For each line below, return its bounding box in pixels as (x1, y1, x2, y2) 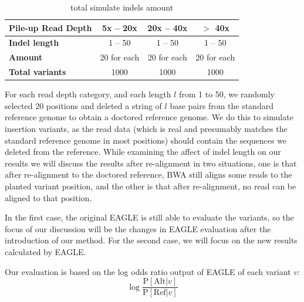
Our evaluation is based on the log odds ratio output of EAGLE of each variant (5, 265, 291, 277)
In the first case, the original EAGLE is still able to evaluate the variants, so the (5, 211, 294, 223)
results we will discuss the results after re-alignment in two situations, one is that (5, 157, 297, 169)
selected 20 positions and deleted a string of (5, 99, 162, 111)
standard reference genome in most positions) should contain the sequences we (5, 134, 287, 146)
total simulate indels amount (70, 1, 174, 13)
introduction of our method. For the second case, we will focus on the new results (5, 234, 298, 246)
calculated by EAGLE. (5, 245, 86, 257)
